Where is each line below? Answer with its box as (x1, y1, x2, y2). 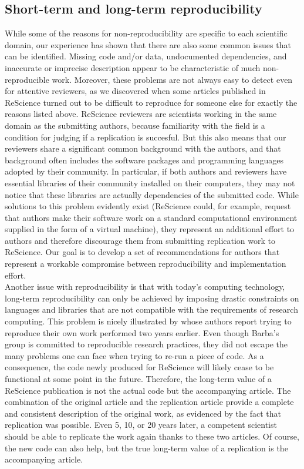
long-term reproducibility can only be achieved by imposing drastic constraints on (5, 292, 299, 304)
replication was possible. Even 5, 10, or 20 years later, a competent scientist (5, 418, 277, 431)
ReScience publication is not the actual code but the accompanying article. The (5, 384, 291, 396)
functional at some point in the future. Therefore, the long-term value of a (5, 373, 272, 385)
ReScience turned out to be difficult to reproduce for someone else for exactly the (5, 96, 298, 108)
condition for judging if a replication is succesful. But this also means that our (5, 130, 286, 143)
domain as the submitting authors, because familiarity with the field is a (5, 119, 265, 131)
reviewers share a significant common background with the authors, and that (5, 142, 281, 155)
